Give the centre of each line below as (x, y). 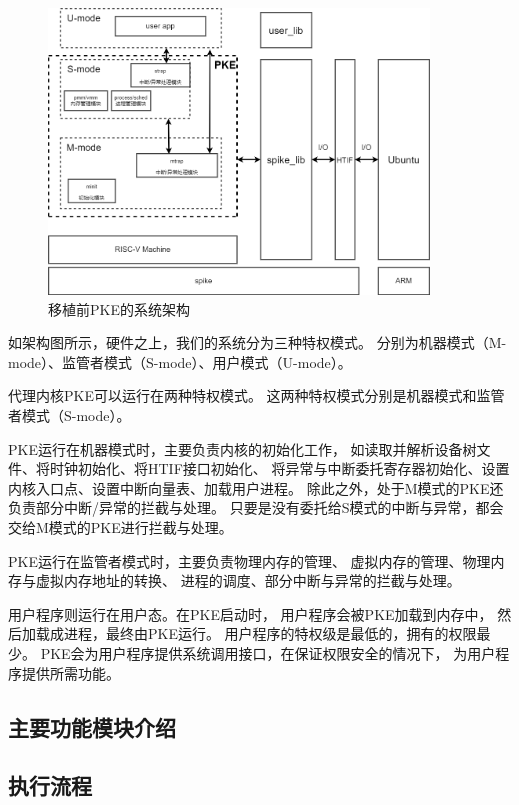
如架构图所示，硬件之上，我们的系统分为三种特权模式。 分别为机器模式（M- (257, 342)
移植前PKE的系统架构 (119, 308)
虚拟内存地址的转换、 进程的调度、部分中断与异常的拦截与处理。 (248, 580)
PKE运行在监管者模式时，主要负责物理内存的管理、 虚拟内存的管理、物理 (249, 560)
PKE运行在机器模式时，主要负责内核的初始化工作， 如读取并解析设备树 (242, 448)
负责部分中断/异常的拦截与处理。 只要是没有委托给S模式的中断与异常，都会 (256, 507)
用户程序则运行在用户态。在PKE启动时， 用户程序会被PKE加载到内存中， (250, 613)
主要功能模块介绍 (92, 726)
